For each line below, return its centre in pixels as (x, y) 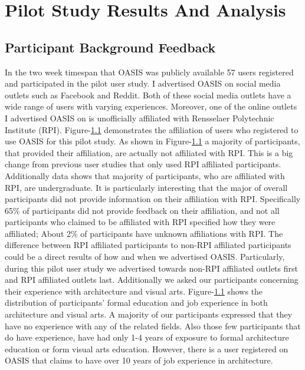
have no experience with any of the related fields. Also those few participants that (153, 326)
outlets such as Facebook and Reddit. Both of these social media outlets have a (148, 95)
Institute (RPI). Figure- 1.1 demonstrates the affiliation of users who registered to (152, 129)
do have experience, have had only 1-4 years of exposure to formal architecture (147, 337)
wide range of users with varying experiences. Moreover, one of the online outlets (151, 106)
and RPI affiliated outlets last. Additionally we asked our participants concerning (152, 280)
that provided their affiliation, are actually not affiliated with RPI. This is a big (149, 152)
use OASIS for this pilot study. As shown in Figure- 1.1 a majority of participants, (152, 141)
